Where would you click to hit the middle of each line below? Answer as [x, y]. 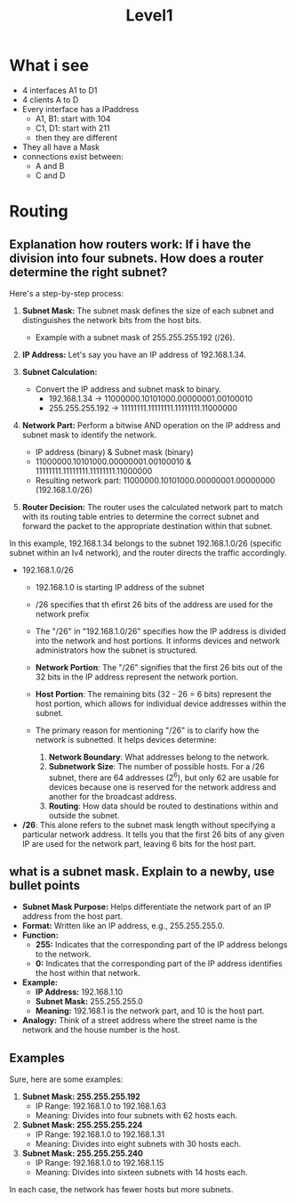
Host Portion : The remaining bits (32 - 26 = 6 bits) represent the [153, 694]
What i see [49, 65]
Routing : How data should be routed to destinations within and [163, 806]
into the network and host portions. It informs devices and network [157, 640]
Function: [40, 935]
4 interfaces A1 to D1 [60, 90]
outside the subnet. [84, 815]
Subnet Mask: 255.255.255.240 [83, 1153]
